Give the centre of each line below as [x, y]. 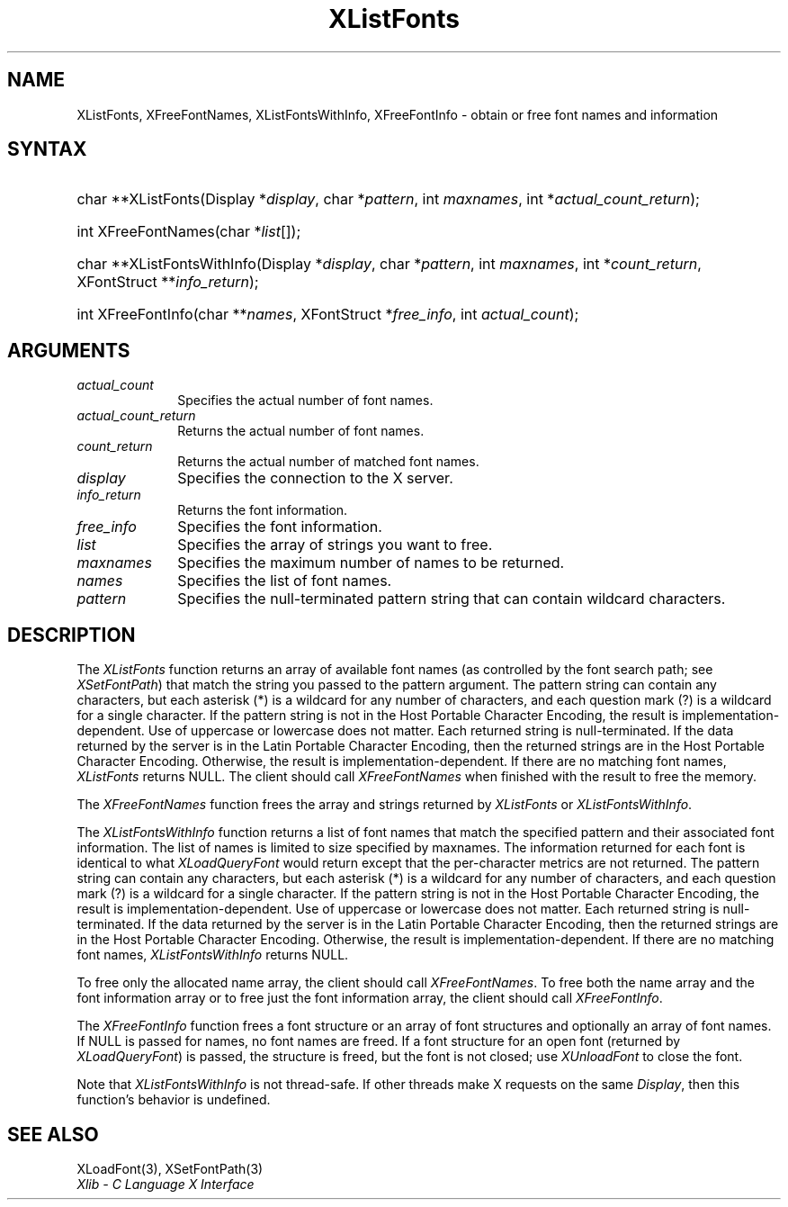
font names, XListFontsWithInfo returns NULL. [213, 955]
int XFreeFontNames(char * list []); [189, 232]
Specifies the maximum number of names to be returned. [371, 563]
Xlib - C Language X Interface [166, 1184]
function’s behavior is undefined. [174, 1100]
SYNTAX [47, 149]
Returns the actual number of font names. [301, 431]
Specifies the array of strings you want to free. [335, 545]
